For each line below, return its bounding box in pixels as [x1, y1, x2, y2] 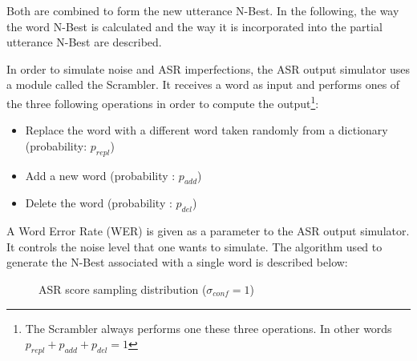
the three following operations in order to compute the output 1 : [6, 92, 319, 111]
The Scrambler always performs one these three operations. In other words [25, 319, 392, 336]
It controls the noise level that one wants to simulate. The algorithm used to [6, 238, 383, 255]
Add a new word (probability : [25, 166, 176, 183]
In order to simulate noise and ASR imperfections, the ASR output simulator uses [6, 60, 411, 77]
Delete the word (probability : [25, 195, 172, 211]
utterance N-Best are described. [6, 34, 162, 50]
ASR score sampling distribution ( [38, 280, 207, 297]
